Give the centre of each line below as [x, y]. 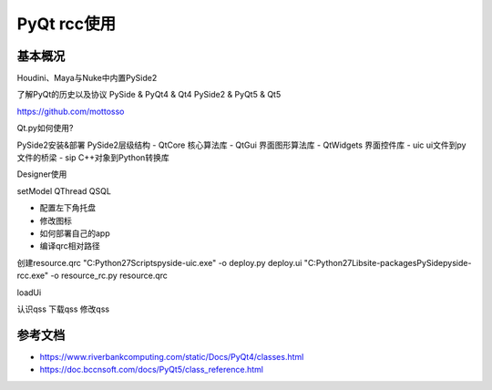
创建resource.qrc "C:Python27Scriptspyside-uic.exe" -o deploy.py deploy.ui [159, 262]
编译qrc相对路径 [70, 246]
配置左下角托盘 [67, 208]
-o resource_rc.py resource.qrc [109, 276]
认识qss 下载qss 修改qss [63, 309]
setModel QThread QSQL [64, 190]
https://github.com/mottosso [71, 111]
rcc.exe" [33, 276]
